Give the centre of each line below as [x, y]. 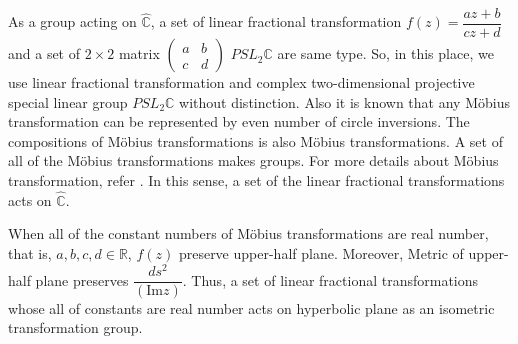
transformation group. [75, 327]
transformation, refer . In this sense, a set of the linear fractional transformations [256, 180]
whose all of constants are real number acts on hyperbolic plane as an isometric [251, 307]
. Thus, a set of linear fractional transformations [330, 279]
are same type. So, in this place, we [385, 53]
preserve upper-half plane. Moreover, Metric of [321, 253]
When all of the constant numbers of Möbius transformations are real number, [248, 233]
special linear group [68, 101]
